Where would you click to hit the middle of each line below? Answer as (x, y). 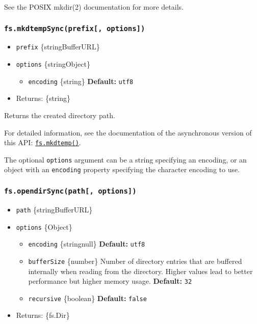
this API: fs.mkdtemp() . (43, 142)
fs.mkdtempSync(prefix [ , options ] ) (75, 28)
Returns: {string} (43, 98)
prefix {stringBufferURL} (58, 47)
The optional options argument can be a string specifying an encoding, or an (125, 159)
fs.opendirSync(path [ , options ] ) (70, 191)
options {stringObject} (53, 64)
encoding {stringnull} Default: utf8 (87, 244)
